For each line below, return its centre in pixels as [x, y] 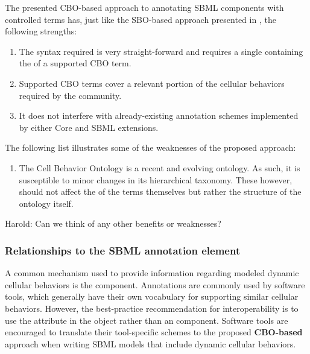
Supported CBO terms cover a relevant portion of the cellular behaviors [152, 83]
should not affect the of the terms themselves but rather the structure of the [160, 191]
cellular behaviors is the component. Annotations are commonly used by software [155, 284]
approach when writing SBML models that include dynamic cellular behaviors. [150, 343]
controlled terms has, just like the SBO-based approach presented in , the [141, 19]
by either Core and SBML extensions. [89, 127]
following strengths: [41, 31]
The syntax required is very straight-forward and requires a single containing [161, 51]
